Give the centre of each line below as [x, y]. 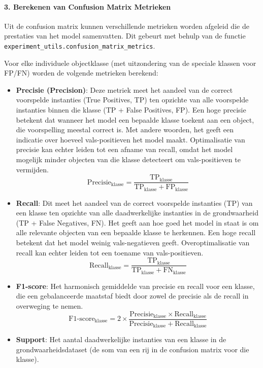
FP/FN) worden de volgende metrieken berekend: [81, 73]
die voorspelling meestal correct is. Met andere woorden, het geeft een [125, 130]
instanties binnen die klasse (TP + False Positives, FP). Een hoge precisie [131, 110]
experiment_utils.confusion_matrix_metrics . [80, 45]
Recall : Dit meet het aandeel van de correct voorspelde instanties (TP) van [134, 203]
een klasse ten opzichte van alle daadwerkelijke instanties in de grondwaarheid [137, 213]
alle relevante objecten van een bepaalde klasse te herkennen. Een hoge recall [136, 232]
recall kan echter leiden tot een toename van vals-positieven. [110, 252]
